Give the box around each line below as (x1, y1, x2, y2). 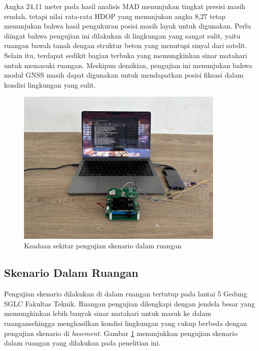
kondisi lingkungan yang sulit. (4, 79, 96, 90)
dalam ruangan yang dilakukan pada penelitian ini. (4, 337, 161, 348)
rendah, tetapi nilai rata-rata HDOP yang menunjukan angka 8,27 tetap (4, 11, 226, 21)
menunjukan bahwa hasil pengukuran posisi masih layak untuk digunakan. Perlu (4, 21, 251, 31)
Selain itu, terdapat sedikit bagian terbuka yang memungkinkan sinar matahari (4, 50, 247, 60)
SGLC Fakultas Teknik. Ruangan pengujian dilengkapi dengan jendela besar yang (4, 298, 255, 308)
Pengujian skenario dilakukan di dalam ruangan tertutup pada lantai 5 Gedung (4, 288, 247, 299)
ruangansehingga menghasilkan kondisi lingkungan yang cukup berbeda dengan (4, 317, 247, 328)
